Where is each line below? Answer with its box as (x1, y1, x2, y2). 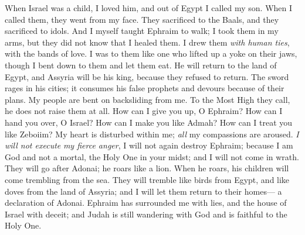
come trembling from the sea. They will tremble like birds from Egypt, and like (5, 173, 290, 185)
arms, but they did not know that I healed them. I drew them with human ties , (5, 36, 290, 48)
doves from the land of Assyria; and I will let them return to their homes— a (5, 185, 282, 197)
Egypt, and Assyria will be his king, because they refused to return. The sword (5, 70, 289, 82)
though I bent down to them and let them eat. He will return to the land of (5, 58, 277, 71)
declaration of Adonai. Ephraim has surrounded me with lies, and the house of (5, 196, 287, 209)
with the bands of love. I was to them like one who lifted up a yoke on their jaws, (5, 47, 297, 60)
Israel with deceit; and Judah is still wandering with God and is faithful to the (5, 208, 287, 220)
